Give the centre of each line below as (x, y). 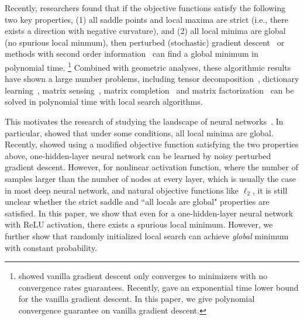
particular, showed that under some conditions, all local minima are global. (139, 133)
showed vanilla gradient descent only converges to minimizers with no (143, 276)
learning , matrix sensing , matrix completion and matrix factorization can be (149, 90)
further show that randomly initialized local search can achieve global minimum (147, 235)
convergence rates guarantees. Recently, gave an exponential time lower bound (158, 287)
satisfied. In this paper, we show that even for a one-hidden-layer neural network (149, 213)
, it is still (270, 190)
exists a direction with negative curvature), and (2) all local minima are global (145, 31)
